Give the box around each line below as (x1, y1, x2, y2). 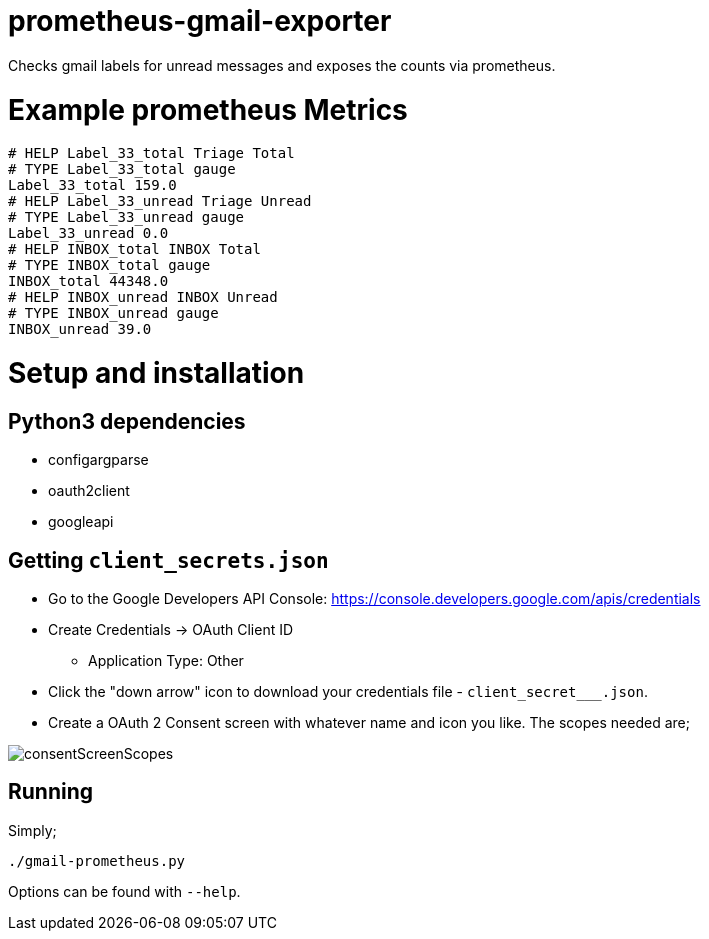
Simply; (8, 821, 57, 839)
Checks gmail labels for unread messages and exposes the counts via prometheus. (8, 56, 556, 74)
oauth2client (48, 482, 130, 500)
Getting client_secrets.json (8, 547, 329, 573)
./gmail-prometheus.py (8, 852, 186, 869)
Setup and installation (8, 356, 305, 390)
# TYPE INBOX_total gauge (8, 257, 211, 274)
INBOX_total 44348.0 (8, 273, 169, 290)
